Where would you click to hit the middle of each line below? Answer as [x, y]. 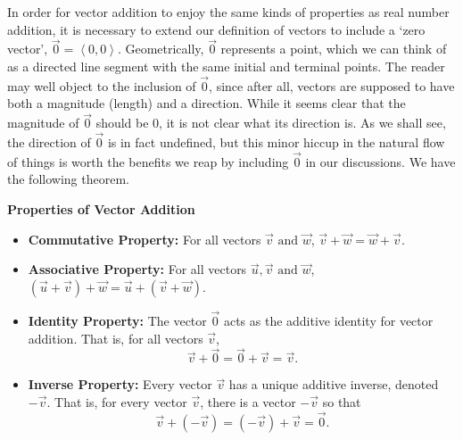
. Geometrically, [161, 49]
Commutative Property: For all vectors [145, 239]
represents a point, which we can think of [334, 49]
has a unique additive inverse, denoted [334, 384]
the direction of [49, 142]
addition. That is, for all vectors [116, 338]
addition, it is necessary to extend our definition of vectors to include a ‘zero [216, 29]
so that [342, 402]
